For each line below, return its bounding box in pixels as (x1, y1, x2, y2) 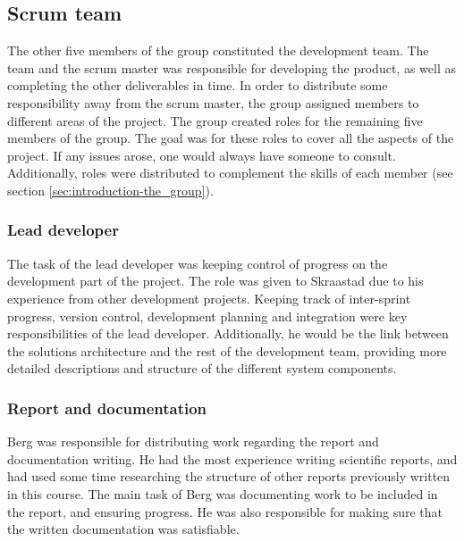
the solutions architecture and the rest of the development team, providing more (7, 341, 447, 360)
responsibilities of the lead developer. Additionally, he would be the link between (7, 324, 449, 343)
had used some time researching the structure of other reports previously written (7, 467, 451, 486)
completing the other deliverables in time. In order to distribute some (7, 76, 388, 95)
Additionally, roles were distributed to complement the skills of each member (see (7, 163, 453, 182)
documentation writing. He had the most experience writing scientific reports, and (7, 449, 458, 468)
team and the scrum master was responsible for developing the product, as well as (7, 58, 456, 77)
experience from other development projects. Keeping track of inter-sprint (7, 288, 411, 307)
